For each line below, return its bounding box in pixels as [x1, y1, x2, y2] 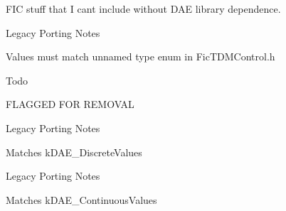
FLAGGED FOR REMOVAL [6, 97, 134, 112]
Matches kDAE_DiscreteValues [6, 144, 142, 159]
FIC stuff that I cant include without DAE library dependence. [6, 1, 281, 16]
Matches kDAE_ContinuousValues [6, 192, 157, 207]
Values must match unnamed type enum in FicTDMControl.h [6, 49, 275, 64]
